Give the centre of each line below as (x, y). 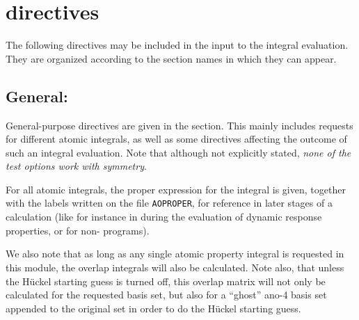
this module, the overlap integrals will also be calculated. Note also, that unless (175, 267)
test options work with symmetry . (76, 166)
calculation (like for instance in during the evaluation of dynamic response (164, 217)
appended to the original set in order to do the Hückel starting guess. (153, 308)
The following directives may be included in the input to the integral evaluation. (177, 45)
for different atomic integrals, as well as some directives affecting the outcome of (176, 139)
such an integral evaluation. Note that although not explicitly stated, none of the (178, 152)
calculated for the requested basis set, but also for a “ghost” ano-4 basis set (166, 295)
